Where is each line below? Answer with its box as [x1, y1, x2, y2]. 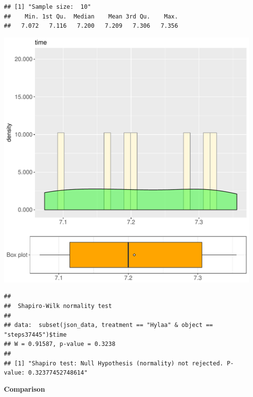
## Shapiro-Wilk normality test [4, 302, 112, 309]
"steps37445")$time [4, 331, 67, 338]
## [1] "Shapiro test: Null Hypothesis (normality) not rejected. [4, 360, 224, 367]
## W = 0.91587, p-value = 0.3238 [4, 341, 116, 348]
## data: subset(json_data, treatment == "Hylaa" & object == [4, 322, 213, 329]
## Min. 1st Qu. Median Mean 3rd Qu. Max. [4, 13, 178, 20]
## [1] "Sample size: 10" [4, 3, 91, 10]
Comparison [4, 383, 45, 394]
